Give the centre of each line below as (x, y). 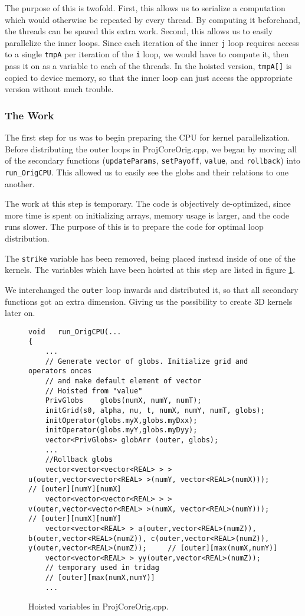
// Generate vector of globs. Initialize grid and (147, 361)
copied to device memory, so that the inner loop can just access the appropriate (149, 77)
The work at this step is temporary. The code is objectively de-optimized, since (148, 203)
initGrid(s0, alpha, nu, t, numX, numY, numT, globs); (155, 410)
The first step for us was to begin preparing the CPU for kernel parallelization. (147, 137)
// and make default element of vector (123, 381)
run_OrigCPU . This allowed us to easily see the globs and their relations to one (147, 172)
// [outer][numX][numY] (75, 519)
